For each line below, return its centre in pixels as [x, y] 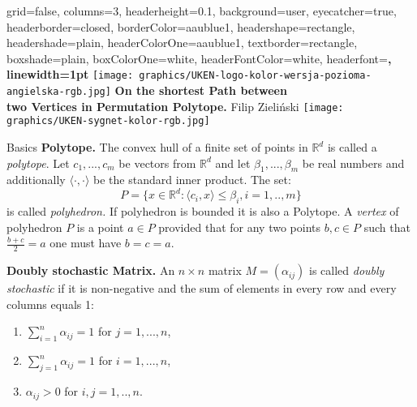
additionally [36, 180]
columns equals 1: [50, 304]
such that [387, 227]
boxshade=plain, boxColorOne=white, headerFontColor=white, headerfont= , [199, 58]
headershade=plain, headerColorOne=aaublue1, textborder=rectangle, [182, 43]
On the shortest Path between [201, 90]
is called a [352, 147]
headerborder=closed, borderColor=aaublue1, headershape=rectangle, [181, 26]
